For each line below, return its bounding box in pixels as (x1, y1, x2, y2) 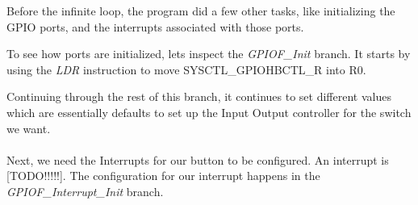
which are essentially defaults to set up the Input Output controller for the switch (6, 103, 412, 120)
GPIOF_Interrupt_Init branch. (6, 182, 164, 199)
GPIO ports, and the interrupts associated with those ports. (6, 18, 304, 35)
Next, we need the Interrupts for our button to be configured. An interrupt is (6, 151, 389, 168)
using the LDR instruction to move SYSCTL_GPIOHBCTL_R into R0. (6, 61, 366, 77)
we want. (6, 119, 51, 136)
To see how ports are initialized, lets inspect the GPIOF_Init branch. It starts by (6, 45, 411, 62)
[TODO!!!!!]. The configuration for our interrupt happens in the (6, 167, 320, 184)
